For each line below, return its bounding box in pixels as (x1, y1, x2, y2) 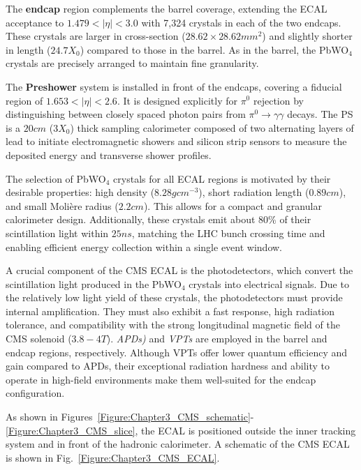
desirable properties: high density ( (6, 185, 155, 199)
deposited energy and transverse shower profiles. (6, 147, 212, 162)
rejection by (253, 93, 304, 107)
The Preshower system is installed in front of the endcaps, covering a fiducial (6, 79, 342, 93)
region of (6, 93, 43, 107)
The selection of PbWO (6, 171, 106, 185)
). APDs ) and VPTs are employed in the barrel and (106, 331, 327, 346)
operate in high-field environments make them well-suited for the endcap (6, 372, 316, 386)
